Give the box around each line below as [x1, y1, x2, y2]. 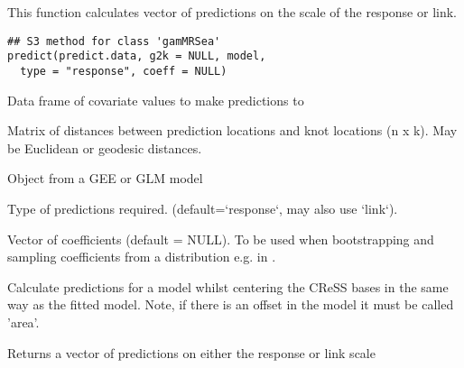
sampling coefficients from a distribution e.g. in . [7, 247, 276, 266]
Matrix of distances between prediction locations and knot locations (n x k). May [7, 121, 458, 140]
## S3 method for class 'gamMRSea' [7, 34, 221, 48]
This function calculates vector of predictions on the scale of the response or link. [7, 3, 457, 21]
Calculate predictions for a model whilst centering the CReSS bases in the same [7, 277, 449, 296]
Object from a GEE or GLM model [7, 169, 203, 188]
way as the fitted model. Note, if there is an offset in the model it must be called [7, 295, 454, 314]
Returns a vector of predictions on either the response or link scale [7, 343, 376, 362]
